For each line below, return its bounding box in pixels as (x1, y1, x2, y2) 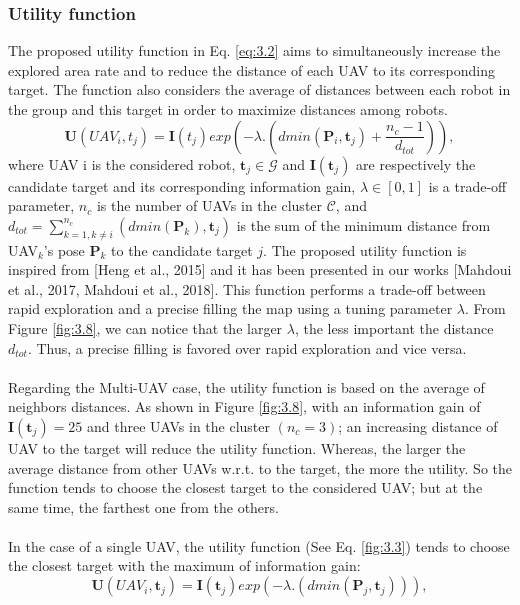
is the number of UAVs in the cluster (96, 195, 323, 216)
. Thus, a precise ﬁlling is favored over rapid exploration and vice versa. (27, 337, 467, 358)
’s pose (43, 239, 85, 260)
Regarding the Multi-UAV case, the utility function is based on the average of (8, 376, 485, 397)
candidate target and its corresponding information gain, (8, 175, 356, 196)
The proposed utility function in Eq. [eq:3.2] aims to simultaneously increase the (8, 40, 501, 61)
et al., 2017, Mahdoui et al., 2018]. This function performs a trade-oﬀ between (8, 278, 486, 299)
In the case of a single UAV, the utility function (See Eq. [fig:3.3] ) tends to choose (8, 535, 510, 556)
